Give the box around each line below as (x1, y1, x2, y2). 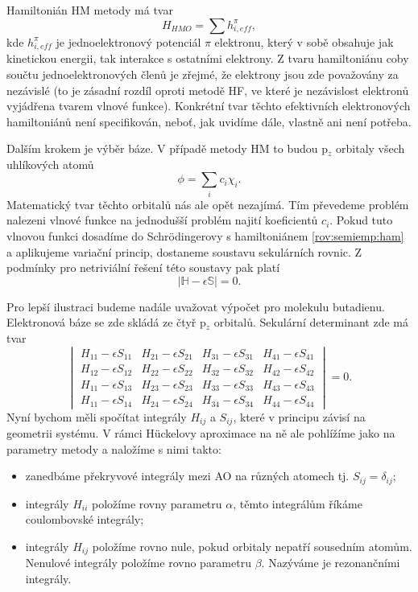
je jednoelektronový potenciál (56, 33, 201, 50)
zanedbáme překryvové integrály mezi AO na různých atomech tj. (25, 467, 350, 484)
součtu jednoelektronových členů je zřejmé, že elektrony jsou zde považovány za (6, 65, 399, 82)
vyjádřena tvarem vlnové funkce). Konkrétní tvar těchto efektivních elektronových (6, 97, 411, 114)
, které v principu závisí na (233, 408, 366, 425)
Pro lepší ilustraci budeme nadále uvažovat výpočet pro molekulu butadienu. (6, 298, 385, 314)
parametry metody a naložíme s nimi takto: (6, 440, 221, 457)
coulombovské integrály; (25, 511, 144, 528)
